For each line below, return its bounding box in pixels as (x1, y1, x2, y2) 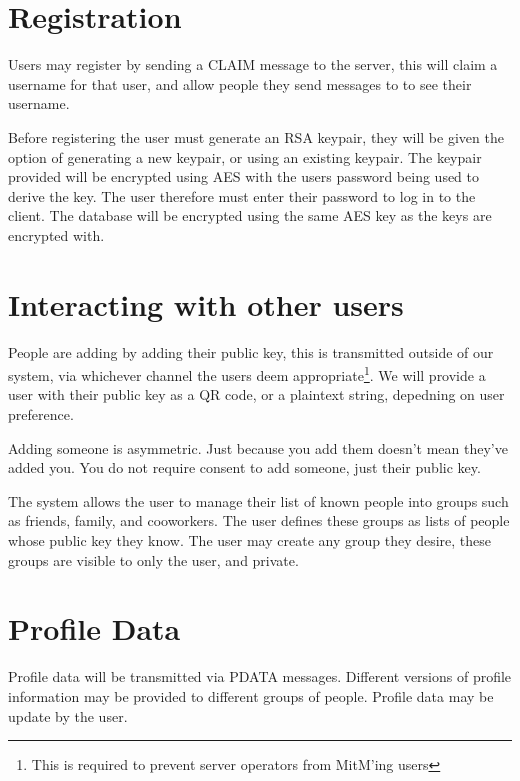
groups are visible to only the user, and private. (8, 549, 299, 570)
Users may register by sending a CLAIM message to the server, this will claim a (8, 54, 498, 75)
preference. (8, 404, 74, 425)
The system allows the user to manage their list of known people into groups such (8, 490, 509, 511)
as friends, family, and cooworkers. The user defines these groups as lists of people (8, 510, 510, 531)
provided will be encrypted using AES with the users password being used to (8, 166, 480, 187)
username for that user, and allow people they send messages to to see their (8, 73, 472, 94)
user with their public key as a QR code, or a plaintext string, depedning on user (8, 384, 505, 405)
